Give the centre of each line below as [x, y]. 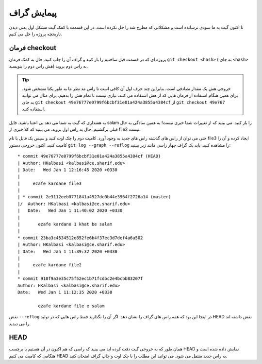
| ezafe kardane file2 [50, 265]
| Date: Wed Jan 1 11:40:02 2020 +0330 [70, 211]
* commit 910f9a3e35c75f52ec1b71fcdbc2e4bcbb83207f [80, 279]
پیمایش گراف [33, 13]
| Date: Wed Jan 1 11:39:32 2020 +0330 [67, 251]
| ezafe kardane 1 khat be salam [65, 224]
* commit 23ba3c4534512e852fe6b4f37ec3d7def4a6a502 [80, 238]
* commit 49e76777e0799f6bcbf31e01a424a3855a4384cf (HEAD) [89, 156]
